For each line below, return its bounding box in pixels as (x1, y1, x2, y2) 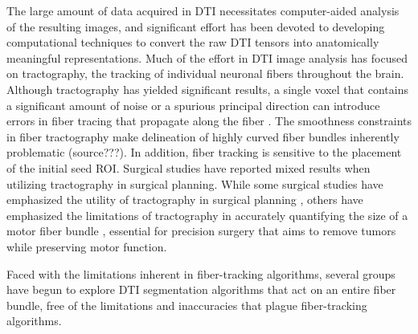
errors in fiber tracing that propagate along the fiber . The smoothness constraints (6, 112, 412, 129)
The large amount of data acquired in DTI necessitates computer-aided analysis (6, 2, 400, 18)
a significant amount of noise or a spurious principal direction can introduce (6, 96, 380, 113)
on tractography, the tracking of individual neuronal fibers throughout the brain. (6, 65, 404, 82)
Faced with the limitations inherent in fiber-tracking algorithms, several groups (6, 265, 395, 282)
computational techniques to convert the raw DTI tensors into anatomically (6, 34, 379, 51)
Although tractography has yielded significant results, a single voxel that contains (6, 80, 408, 97)
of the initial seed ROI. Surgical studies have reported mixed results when (6, 159, 371, 176)
